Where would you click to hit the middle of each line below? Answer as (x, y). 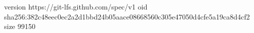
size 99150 (20, 26)
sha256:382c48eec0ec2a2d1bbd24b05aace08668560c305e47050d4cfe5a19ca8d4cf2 (127, 16)
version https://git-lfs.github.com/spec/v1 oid (76, 6)
